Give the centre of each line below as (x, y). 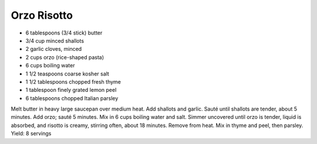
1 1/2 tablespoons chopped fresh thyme (73, 81)
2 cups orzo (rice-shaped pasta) (65, 57)
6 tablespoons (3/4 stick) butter (64, 33)
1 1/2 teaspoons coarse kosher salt (68, 74)
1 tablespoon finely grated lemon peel (71, 90)
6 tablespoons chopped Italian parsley (72, 98)
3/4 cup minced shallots (55, 40)
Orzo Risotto (42, 15)
